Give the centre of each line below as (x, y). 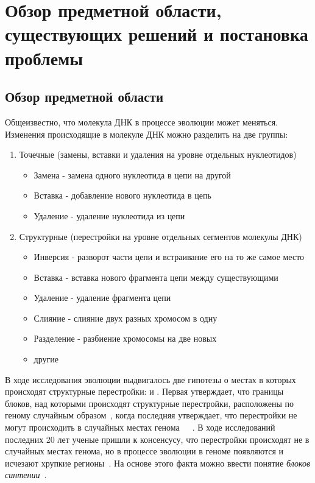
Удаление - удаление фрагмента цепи (102, 298)
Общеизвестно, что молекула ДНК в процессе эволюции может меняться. (142, 122)
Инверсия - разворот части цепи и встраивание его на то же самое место (169, 257)
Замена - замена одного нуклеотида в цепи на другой (132, 175)
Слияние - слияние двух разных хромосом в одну (126, 318)
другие (46, 359)
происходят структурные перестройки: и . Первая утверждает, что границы (144, 391)
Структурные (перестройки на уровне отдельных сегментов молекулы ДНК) (161, 236)
